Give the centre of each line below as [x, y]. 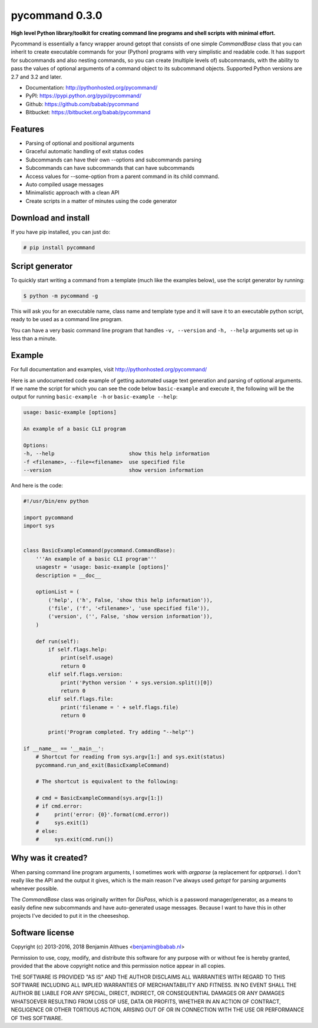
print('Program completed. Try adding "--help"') [121, 732]
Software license [43, 933]
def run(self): [57, 641]
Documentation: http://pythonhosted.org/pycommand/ [92, 87]
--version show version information [113, 470]
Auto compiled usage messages [64, 184]
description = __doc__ [68, 575]
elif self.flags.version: [85, 674]
